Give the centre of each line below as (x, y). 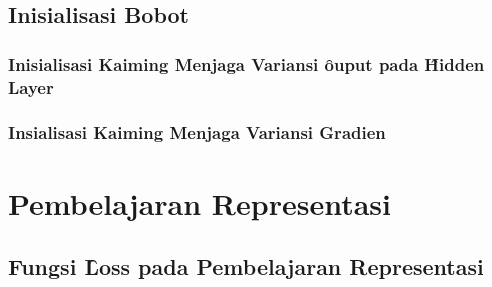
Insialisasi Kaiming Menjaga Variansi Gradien (197, 132)
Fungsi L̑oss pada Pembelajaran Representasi (246, 266)
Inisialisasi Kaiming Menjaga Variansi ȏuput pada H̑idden (246, 63)
